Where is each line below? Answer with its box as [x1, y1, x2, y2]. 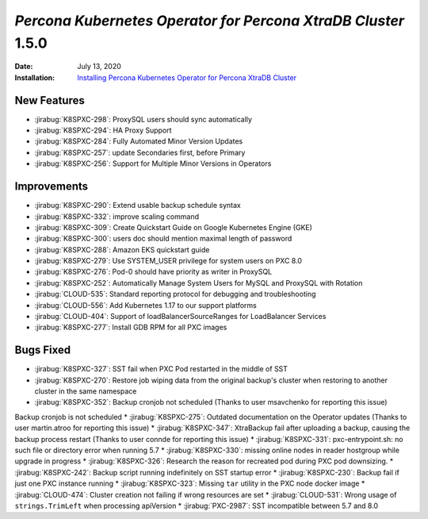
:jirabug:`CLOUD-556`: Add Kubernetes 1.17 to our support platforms [34, 300, 257, 309]
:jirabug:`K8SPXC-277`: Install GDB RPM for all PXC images [34, 322, 227, 333]
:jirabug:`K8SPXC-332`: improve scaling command [34, 211, 200, 221]
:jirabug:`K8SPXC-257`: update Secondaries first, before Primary [34, 148, 246, 157]
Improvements [14, 179, 89, 194]
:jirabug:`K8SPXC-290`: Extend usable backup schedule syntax [34, 201, 241, 210]
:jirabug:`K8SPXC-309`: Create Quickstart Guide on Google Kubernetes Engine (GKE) [34, 222, 313, 232]
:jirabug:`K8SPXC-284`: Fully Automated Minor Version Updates [34, 136, 243, 146]
